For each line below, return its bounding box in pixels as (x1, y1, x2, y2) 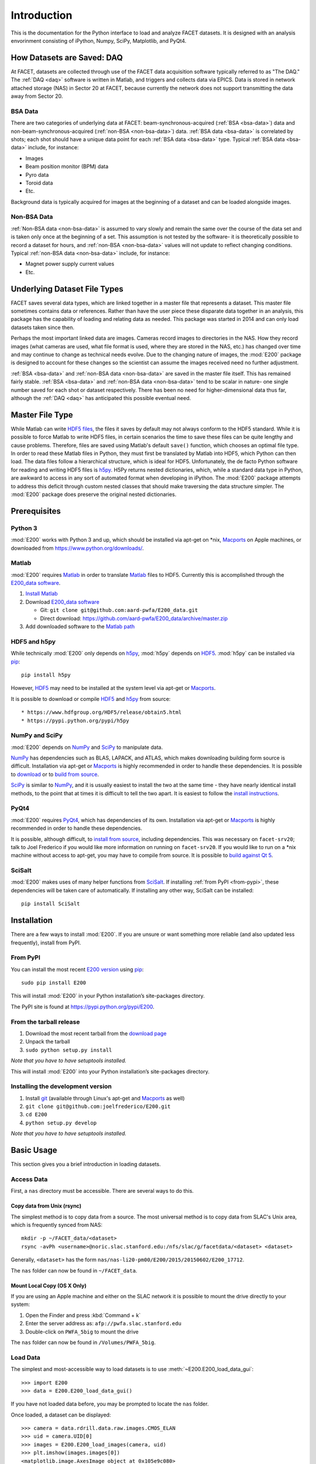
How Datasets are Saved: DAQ (11, 53, 123, 63)
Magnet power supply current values (25, 261, 115, 268)
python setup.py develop (25, 1119, 97, 1126)
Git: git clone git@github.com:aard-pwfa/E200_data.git (40, 607, 198, 614)
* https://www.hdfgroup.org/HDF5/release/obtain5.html (21, 709, 182, 716)
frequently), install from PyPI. (11, 939, 81, 946)
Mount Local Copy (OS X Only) (11, 1282, 87, 1289)
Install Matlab (25, 590, 58, 597)
